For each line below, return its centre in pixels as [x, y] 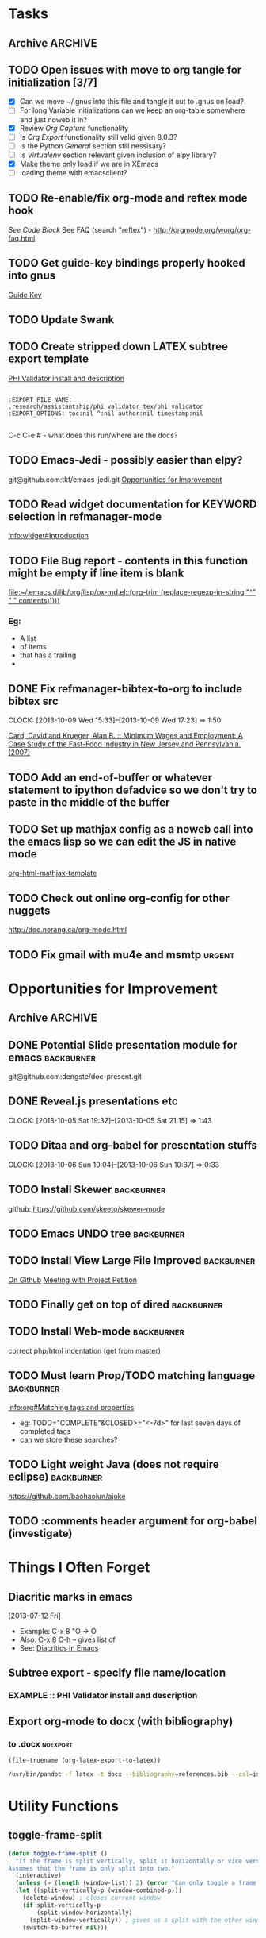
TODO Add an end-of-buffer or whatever [110, 778]
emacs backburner [52, 1057]
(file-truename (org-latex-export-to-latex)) [84, 1760]
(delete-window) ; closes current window [91, 1898]
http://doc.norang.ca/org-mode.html [68, 930]
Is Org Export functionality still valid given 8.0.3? [98, 137]
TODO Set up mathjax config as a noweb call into [131, 829]
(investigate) [40, 1533]
